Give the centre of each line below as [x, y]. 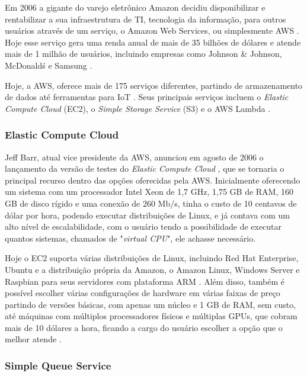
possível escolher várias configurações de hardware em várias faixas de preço [143, 293]
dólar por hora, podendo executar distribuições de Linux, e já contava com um [147, 215]
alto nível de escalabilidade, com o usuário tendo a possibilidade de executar [143, 226]
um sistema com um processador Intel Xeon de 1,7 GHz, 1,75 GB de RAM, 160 [149, 192]
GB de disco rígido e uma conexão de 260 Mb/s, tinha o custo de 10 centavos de [151, 203]
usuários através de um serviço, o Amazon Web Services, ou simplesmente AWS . [152, 30]
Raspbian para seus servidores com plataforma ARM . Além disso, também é [145, 281]
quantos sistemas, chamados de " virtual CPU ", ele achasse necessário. [130, 238]
